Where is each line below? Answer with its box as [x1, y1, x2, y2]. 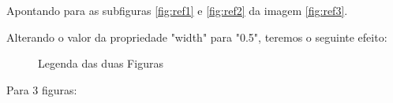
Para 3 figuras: [6, 81, 77, 97]
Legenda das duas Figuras [38, 55, 163, 72]
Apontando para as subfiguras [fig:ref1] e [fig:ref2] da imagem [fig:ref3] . [6, 2, 348, 18]
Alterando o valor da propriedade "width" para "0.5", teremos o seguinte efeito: [6, 28, 387, 45]
